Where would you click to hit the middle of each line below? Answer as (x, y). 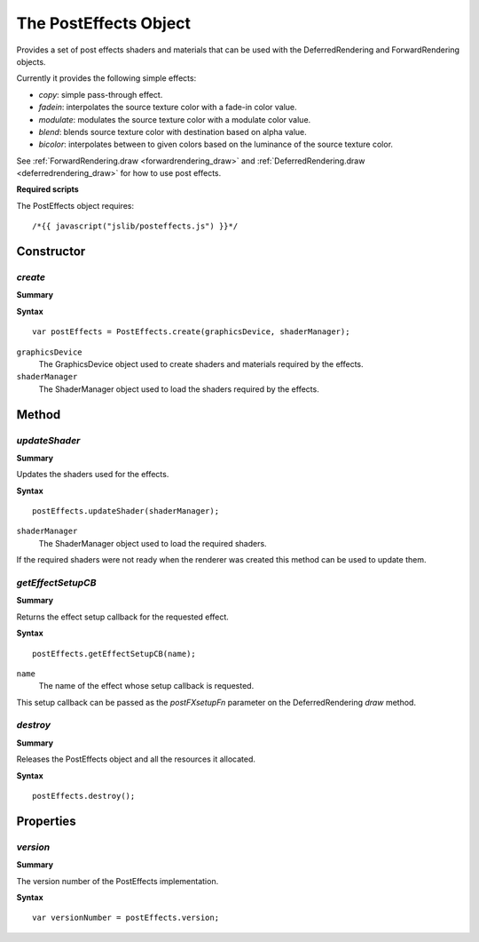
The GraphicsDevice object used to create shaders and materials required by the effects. (201, 363)
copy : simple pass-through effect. (101, 94)
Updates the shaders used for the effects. (93, 475)
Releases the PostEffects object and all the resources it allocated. (136, 759)
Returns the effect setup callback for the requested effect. (123, 617)
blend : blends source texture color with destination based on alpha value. (173, 132)
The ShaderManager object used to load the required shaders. (153, 543)
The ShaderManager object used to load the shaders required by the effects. (179, 389)
